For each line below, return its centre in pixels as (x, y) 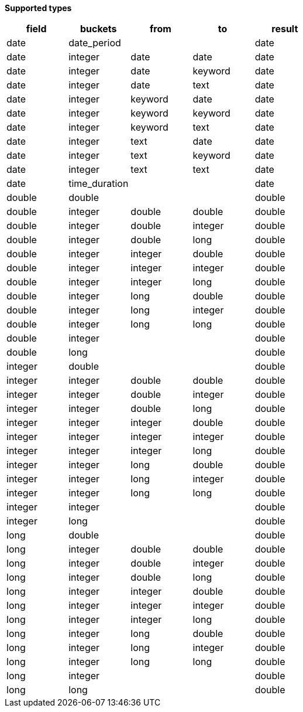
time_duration (99, 183)
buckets (98, 29)
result (285, 29)
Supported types (38, 8)
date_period (95, 43)
